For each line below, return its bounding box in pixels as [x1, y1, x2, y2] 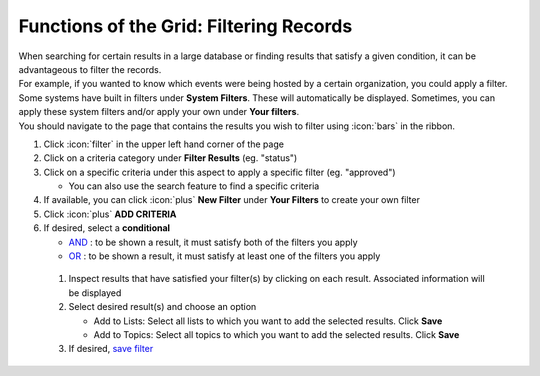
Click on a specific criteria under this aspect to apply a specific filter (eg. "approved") [43, 166, 396, 178]
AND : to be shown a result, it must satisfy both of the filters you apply [68, 236, 359, 248]
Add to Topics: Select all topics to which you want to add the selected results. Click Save [93, 328, 460, 340]
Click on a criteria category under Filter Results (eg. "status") [43, 152, 298, 164]
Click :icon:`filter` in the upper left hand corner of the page [43, 138, 285, 150]
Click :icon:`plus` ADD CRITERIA [43, 208, 177, 220]
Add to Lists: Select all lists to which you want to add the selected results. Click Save [93, 315, 443, 327]
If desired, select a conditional [43, 222, 170, 234]
